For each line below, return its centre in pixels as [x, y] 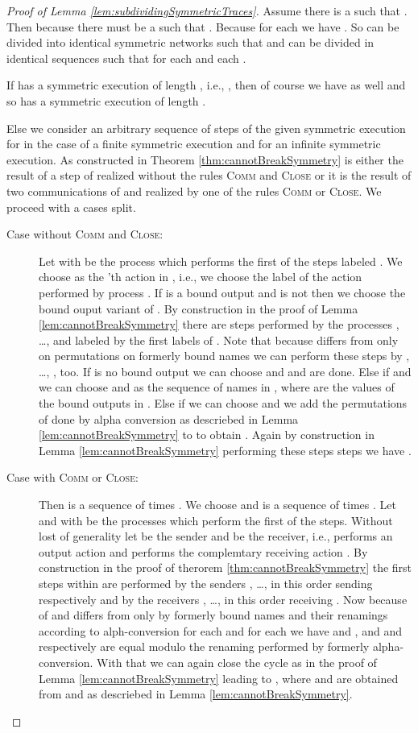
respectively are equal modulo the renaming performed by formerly [204, 646]
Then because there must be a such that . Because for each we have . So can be [203, 26]
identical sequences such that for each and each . [126, 58]
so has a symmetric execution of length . [106, 100]
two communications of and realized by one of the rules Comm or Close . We [194, 190]
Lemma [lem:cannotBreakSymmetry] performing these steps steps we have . [225, 450]
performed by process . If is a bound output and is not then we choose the [222, 292]
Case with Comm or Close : [72, 477]
